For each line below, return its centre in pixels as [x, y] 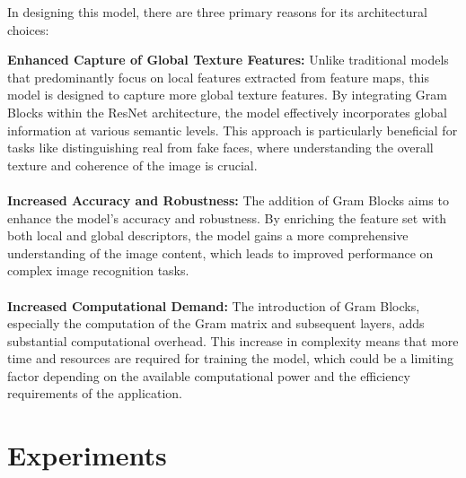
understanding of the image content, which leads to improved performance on [220, 252]
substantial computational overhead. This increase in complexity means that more [233, 340]
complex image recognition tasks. [98, 270]
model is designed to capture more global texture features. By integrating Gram [227, 95]
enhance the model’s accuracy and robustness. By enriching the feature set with [227, 217]
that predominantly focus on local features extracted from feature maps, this [218, 77]
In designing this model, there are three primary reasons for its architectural [217, 12]
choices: [28, 29]
